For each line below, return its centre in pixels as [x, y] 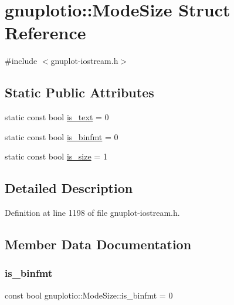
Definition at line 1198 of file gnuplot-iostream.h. [92, 213]
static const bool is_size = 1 [56, 156]
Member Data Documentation [98, 244]
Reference [45, 33]
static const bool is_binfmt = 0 [62, 136]
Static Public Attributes [79, 92]
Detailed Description [69, 188]
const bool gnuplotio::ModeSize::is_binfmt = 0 [89, 295]
